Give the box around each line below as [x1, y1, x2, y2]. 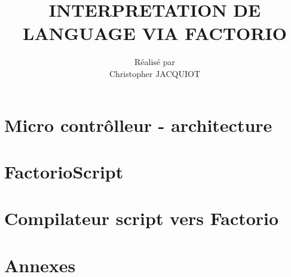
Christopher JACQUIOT [109, 67, 201, 79]
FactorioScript [4, 159, 124, 183]
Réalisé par [134, 56, 175, 68]
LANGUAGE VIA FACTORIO [23, 21, 287, 45]
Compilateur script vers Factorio [4, 206, 279, 230]
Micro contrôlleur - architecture [4, 112, 272, 137]
